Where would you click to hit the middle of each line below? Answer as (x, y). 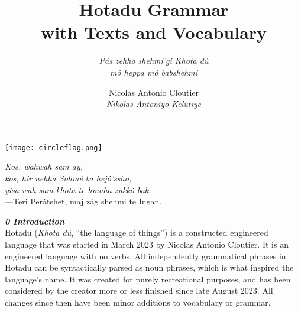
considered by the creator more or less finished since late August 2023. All (139, 290)
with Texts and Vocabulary (154, 32)
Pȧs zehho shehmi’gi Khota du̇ (154, 61)
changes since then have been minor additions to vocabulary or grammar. (138, 302)
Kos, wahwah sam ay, (44, 166)
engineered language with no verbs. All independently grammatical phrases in (145, 256)
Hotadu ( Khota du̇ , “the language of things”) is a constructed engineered (137, 233)
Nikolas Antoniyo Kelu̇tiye (154, 104)
